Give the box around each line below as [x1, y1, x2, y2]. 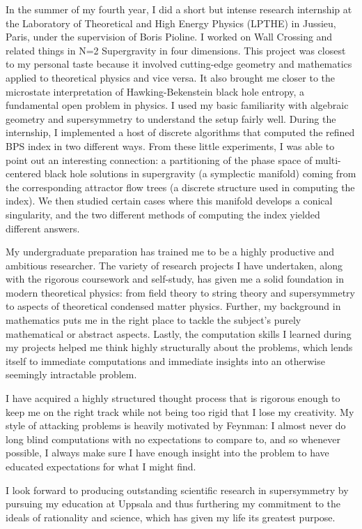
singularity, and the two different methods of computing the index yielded [6, 207, 320, 221]
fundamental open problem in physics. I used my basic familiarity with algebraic [6, 98, 349, 112]
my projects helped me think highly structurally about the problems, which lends [6, 340, 353, 355]
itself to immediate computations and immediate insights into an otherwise [6, 353, 325, 368]
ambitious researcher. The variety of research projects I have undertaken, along [6, 258, 343, 272]
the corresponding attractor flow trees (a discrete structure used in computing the [6, 179, 355, 194]
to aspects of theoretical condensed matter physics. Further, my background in [6, 299, 341, 313]
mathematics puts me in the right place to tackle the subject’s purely [6, 313, 301, 327]
